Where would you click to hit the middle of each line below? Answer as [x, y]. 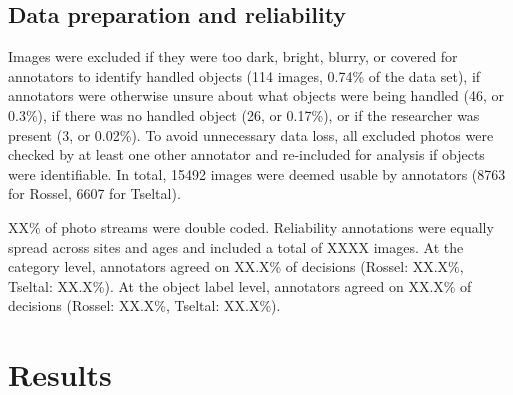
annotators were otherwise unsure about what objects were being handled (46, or [256, 95]
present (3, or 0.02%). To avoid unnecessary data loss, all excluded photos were [251, 134]
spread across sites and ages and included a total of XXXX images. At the [236, 246]
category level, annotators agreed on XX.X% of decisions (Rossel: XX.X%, [236, 266]
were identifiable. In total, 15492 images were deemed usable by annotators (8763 [257, 173]
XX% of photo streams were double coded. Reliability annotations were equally [251, 226]
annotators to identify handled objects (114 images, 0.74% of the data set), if [244, 75]
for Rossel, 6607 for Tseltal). [94, 193]
